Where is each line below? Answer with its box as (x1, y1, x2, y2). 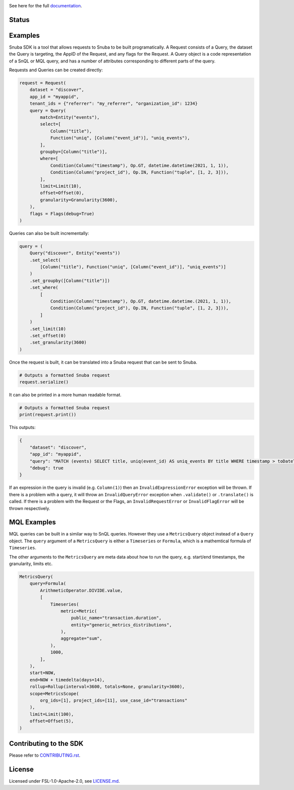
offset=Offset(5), (29, 718, 74, 724)
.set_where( (29, 285, 59, 290)
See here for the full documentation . (9, 3, 82, 8)
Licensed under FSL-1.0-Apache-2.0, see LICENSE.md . (9, 778, 120, 784)
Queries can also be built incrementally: (9, 230, 89, 236)
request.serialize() (19, 379, 69, 385)
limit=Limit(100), (29, 711, 74, 717)
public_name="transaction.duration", (71, 615, 162, 621)
